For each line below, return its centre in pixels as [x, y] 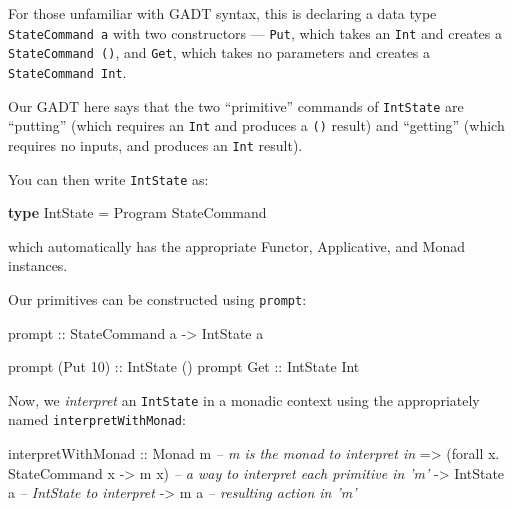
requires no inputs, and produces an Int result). [155, 144]
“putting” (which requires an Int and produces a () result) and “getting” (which [256, 125]
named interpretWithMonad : [97, 419]
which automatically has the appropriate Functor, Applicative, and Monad [237, 245]
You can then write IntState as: [108, 178]
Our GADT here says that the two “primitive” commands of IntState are [236, 105]
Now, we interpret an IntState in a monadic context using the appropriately [244, 399]
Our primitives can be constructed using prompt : [157, 298]
